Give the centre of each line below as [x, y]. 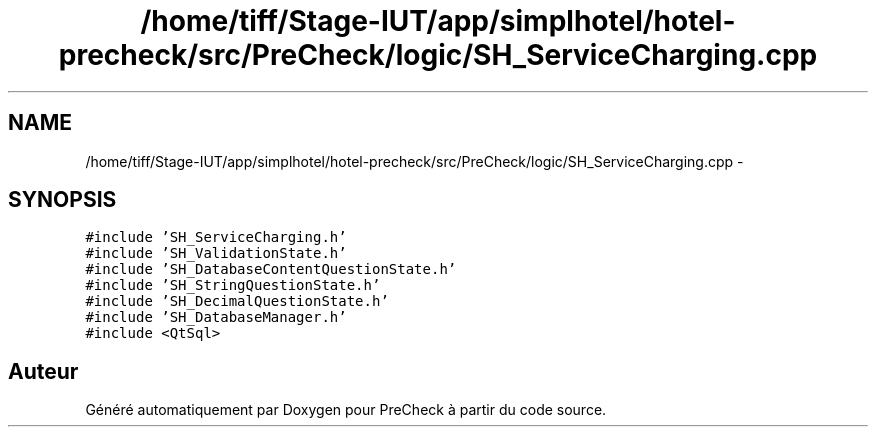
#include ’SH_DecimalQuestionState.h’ [237, 301]
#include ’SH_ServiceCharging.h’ [216, 237]
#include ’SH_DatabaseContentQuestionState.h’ [271, 269]
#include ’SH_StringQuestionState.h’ [233, 285]
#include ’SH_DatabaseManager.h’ [216, 317]
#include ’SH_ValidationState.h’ [216, 253]
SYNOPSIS [62, 200]
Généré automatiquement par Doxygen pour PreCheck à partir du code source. [346, 410]
